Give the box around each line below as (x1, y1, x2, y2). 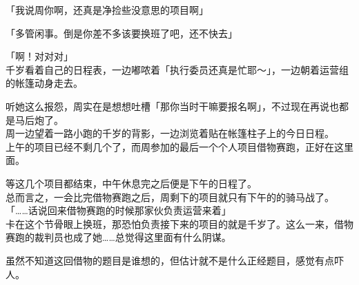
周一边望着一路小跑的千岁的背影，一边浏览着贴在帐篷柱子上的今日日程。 (6, 126, 334, 140)
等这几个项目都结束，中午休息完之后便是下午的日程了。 (6, 176, 257, 190)
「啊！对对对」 (6, 49, 73, 63)
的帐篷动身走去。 (6, 76, 83, 90)
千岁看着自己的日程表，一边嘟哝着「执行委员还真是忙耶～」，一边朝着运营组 (6, 62, 349, 76)
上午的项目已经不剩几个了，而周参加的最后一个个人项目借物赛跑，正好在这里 (6, 139, 353, 154)
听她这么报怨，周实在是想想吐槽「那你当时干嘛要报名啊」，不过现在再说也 (6, 98, 339, 113)
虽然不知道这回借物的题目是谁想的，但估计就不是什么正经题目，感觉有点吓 (6, 253, 344, 267)
